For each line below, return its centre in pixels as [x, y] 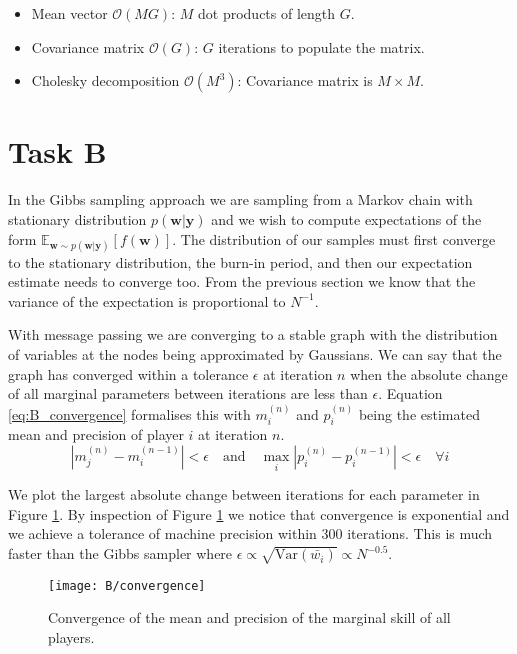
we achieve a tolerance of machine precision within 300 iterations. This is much [250, 533]
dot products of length [267, 13]
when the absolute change [429, 373]
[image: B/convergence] [127, 585]
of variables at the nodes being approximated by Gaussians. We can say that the [255, 354]
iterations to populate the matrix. [321, 46]
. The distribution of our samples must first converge [334, 238]
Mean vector [69, 13]
